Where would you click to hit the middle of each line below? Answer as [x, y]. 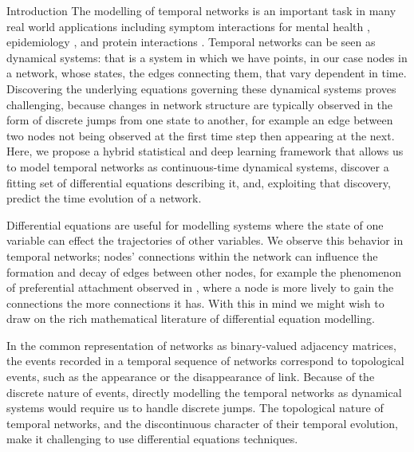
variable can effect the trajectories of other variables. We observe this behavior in [205, 240]
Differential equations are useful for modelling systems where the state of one [195, 224]
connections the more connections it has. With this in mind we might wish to [195, 303]
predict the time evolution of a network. [104, 198]
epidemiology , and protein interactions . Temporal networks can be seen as [191, 42]
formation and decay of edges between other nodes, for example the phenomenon [204, 271]
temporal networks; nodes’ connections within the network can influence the [192, 255]
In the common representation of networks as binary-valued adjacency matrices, [201, 345]
